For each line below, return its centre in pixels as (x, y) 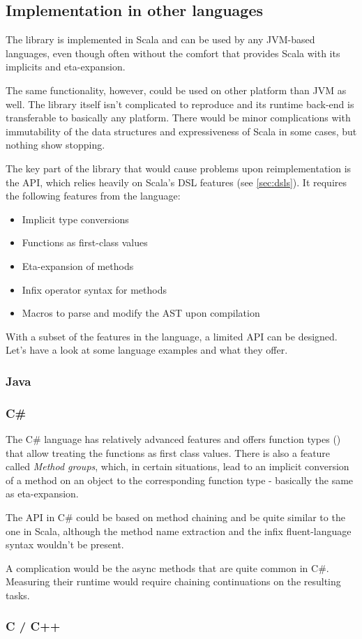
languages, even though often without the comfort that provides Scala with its (173, 53)
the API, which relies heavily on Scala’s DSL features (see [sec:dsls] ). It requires (176, 182)
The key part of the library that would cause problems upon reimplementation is (179, 168)
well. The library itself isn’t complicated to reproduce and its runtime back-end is (180, 104)
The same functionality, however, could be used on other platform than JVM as (176, 90)
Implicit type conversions (75, 219)
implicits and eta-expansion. (66, 67)
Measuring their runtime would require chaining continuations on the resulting (173, 581)
